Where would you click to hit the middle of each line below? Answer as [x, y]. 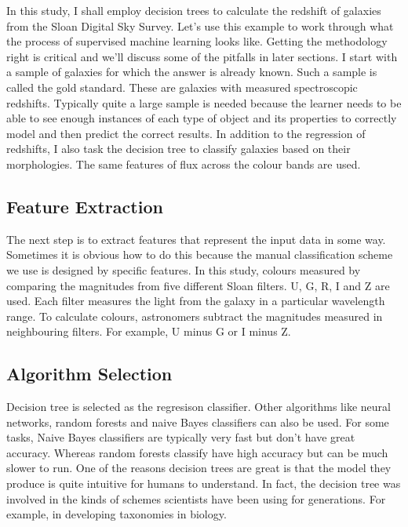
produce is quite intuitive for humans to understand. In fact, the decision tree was [204, 483]
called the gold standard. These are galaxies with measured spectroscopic [182, 87]
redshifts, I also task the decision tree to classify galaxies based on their [178, 149]
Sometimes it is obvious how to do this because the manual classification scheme [200, 254]
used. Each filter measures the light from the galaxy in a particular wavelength [196, 301]
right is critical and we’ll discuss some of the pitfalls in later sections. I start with [202, 56]
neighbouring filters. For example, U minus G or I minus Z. [149, 331]
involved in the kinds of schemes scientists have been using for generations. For [196, 498]
